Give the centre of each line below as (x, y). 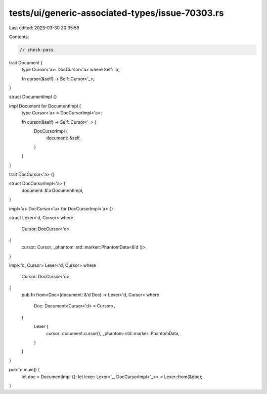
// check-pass (37, 50)
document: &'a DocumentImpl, (52, 190)
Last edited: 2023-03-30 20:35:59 (44, 28)
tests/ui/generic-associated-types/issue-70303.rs (117, 13)
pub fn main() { (24, 370)
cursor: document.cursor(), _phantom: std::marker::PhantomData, (113, 333)
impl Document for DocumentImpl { (45, 106)
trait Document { (26, 62)
